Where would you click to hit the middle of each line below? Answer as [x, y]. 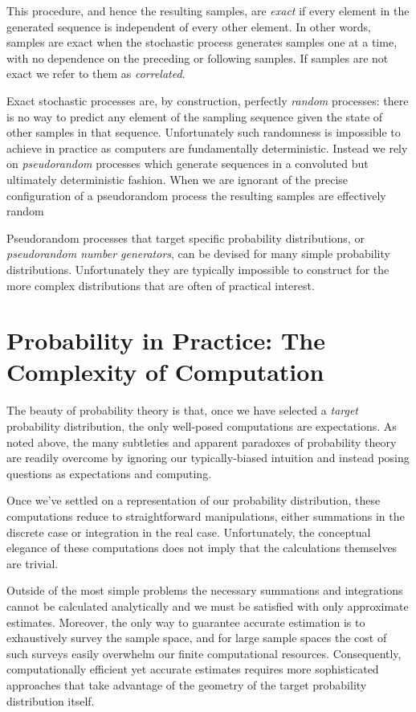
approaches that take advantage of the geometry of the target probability [187, 684]
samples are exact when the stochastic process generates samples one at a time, [202, 42]
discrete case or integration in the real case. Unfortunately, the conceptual [189, 532]
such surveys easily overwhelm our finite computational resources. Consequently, [204, 653]
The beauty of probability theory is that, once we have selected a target [183, 410]
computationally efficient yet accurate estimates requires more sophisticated [193, 669]
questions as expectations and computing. [109, 473]
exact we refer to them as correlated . [96, 74]
